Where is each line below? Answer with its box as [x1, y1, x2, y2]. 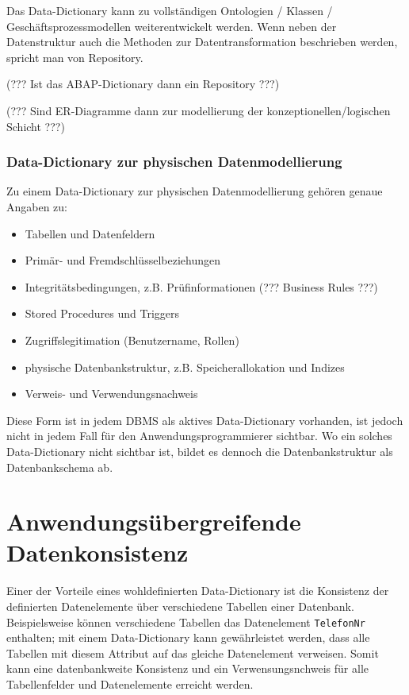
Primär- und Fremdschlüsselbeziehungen [25, 252, 220, 268]
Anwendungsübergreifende [6, 505, 301, 538]
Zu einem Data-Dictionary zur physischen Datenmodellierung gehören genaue [6, 183, 383, 199]
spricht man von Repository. [6, 48, 143, 65]
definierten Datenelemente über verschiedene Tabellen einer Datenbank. [6, 598, 354, 614]
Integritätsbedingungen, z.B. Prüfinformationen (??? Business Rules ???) [25, 278, 378, 295]
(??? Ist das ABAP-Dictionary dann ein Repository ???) [6, 75, 280, 92]
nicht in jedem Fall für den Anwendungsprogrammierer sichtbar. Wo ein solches [6, 427, 392, 444]
